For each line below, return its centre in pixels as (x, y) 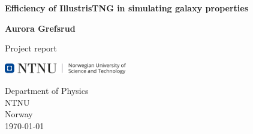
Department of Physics (47, 91)
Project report (31, 48)
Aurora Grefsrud (40, 28)
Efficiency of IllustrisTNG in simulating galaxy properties (127, 8)
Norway (19, 114)
